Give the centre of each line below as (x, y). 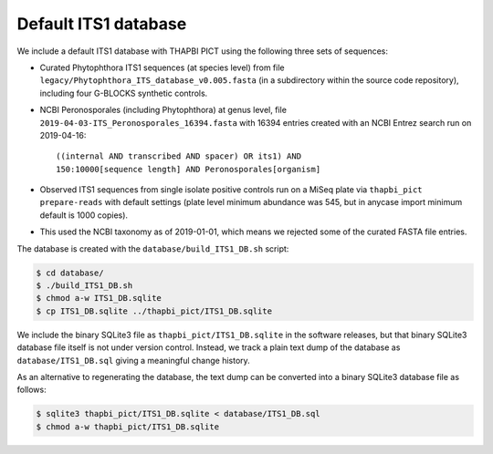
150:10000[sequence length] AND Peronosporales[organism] (189, 169)
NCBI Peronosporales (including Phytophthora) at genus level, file (163, 110)
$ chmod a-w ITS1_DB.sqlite (99, 298)
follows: (31, 390)
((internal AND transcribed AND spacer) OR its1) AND (178, 156)
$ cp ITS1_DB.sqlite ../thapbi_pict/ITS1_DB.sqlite (154, 311)
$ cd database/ (70, 273)
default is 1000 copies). (84, 215)
